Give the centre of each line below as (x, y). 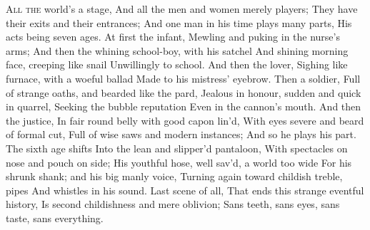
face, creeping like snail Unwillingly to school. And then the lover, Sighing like (177, 64)
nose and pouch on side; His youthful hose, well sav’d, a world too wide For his (179, 162)
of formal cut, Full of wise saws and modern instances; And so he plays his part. (181, 134)
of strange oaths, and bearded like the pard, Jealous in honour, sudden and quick (184, 92)
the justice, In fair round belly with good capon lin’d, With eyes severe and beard (185, 120)
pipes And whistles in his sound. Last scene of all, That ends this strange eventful (185, 190)
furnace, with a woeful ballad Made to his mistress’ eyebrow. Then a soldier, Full (183, 78)
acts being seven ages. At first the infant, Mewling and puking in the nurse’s (173, 37)
